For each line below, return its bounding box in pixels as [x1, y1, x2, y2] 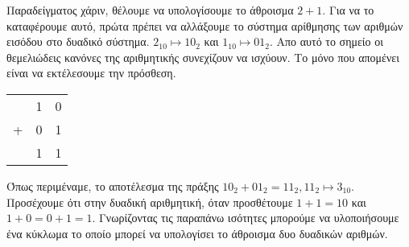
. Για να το [322, 2, 374, 18]
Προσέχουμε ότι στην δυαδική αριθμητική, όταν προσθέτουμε [6, 193, 293, 210]
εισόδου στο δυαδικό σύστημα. [6, 33, 150, 50]
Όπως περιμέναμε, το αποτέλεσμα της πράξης [6, 177, 219, 194]
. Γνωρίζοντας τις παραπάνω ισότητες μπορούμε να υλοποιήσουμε [92, 209, 399, 226]
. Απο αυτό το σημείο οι [269, 33, 384, 50]
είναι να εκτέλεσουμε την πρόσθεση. [6, 64, 176, 81]
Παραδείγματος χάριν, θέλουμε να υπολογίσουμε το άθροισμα [6, 2, 294, 18]
